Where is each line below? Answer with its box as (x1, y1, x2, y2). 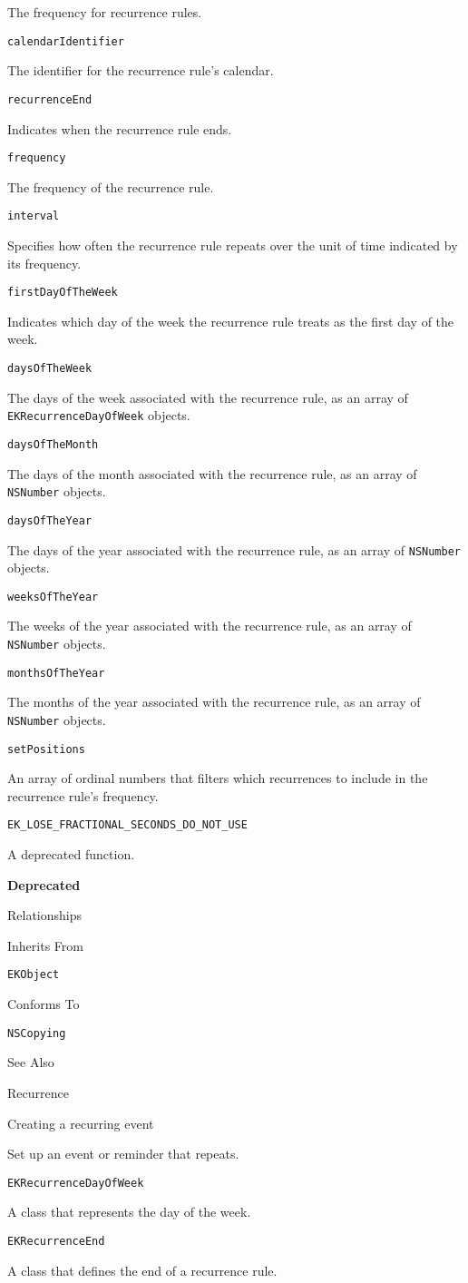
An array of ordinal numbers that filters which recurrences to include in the (7, 769, 428, 788)
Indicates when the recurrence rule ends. (7, 119, 232, 138)
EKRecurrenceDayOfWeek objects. (7, 406, 190, 425)
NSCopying (7, 1026, 66, 1040)
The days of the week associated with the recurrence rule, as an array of (7, 387, 408, 406)
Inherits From (7, 935, 83, 955)
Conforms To (7, 994, 80, 1014)
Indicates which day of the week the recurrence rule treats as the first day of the (7, 311, 454, 330)
